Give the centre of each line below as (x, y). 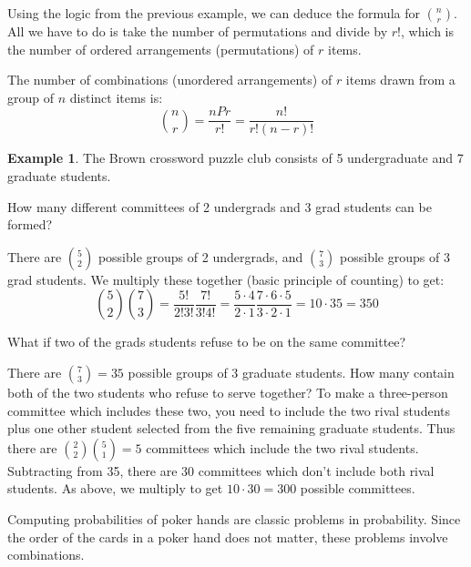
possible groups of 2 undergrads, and (200, 256)
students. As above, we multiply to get (115, 488)
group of (31, 97)
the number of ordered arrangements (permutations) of (161, 49)
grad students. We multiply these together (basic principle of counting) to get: (226, 279)
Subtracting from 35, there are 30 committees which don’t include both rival (221, 470)
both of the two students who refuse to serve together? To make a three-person (228, 392)
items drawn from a (400, 80)
